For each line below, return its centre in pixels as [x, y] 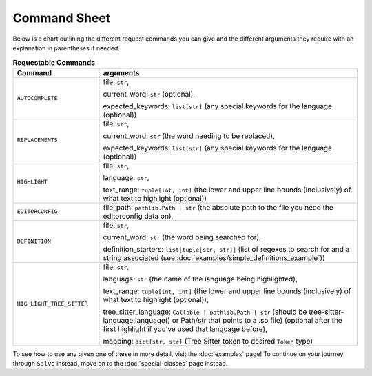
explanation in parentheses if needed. [66, 48]
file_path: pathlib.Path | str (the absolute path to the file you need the [218, 207]
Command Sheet [62, 18]
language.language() [137, 320]
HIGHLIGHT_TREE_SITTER [53, 304]
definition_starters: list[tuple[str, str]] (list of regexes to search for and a [226, 249]
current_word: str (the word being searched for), [182, 237]
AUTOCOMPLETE [37, 98]
